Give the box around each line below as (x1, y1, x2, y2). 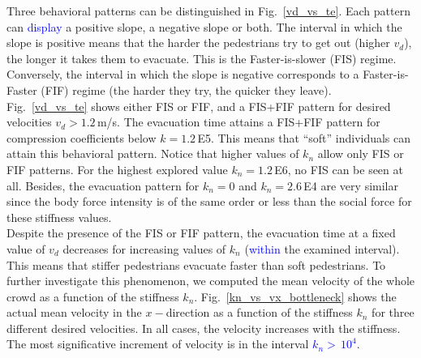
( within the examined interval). (244, 240, 400, 257)
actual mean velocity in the (6, 304, 142, 321)
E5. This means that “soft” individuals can (197, 129, 411, 146)
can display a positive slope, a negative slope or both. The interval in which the (6, 18, 402, 35)
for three (372, 304, 415, 321)
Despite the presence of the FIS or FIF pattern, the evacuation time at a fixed (6, 224, 396, 241)
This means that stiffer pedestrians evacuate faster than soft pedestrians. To (6, 256, 386, 273)
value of (6, 240, 45, 257)
